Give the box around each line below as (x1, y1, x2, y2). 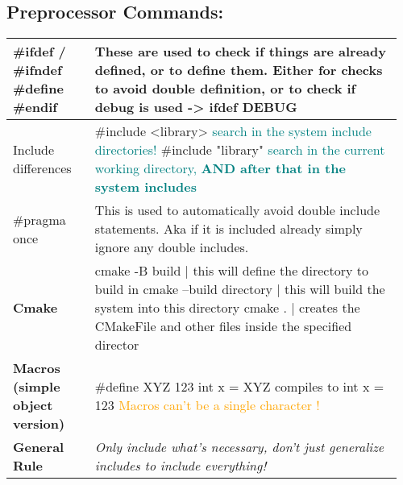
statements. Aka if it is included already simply (94, 219, 363, 238)
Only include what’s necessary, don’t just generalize (94, 437, 384, 457)
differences (13, 159, 72, 178)
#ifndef (13, 60, 62, 80)
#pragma (13, 209, 66, 229)
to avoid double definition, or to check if (94, 79, 356, 98)
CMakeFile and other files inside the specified (94, 317, 352, 336)
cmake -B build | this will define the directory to (94, 261, 368, 280)
